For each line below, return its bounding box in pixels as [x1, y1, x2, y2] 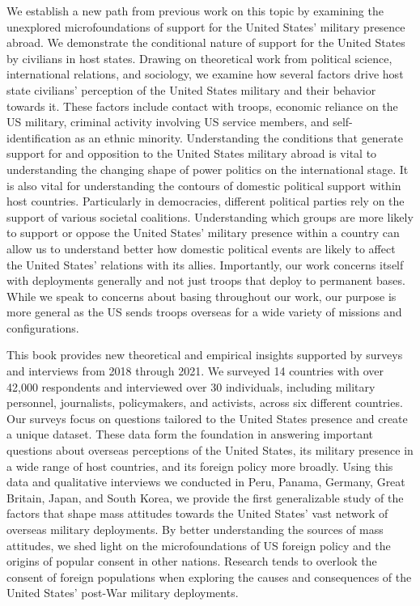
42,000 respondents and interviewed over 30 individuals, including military [6, 378, 375, 395]
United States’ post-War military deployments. [6, 584, 239, 601]
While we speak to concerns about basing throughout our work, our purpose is [6, 287, 397, 304]
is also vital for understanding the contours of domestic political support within [6, 176, 401, 193]
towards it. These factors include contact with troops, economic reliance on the [6, 97, 398, 114]
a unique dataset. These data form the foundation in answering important [6, 426, 374, 443]
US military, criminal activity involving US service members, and [6, 113, 329, 130]
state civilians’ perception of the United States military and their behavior [6, 81, 376, 98]
